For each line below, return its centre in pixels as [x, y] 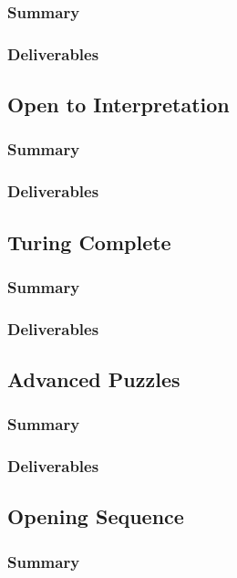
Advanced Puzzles [94, 379]
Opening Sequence [96, 516]
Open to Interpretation [118, 105]
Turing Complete [89, 242]
